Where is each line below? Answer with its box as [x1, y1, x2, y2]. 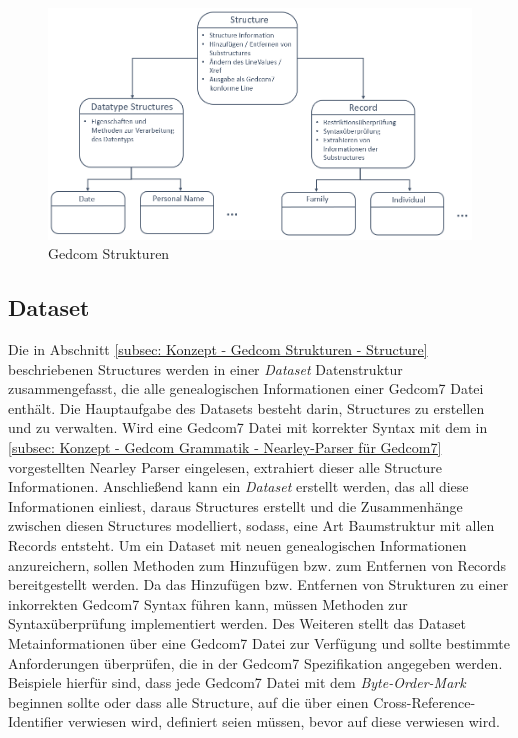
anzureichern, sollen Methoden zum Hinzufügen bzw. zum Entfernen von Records [8, 554, 507, 575]
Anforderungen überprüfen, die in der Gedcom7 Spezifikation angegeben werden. [8, 652, 503, 673]
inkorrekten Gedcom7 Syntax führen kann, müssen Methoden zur [8, 593, 408, 614]
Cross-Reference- [373, 691, 476, 712]
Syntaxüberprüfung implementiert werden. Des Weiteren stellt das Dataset [8, 613, 466, 634]
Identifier [8, 711, 64, 732]
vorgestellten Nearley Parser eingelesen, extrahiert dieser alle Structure [8, 456, 443, 477]
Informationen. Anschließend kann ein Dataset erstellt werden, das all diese [8, 476, 469, 497]
